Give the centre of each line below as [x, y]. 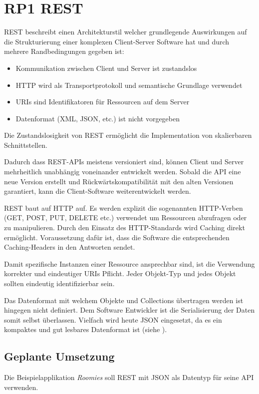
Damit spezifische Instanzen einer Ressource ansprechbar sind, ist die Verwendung [129, 263]
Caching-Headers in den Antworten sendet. [70, 247]
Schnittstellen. [26, 145]
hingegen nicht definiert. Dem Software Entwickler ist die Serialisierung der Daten [129, 310]
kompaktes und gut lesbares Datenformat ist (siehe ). [86, 329]
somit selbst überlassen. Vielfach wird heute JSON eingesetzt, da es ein [113, 319]
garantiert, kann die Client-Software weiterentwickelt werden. [98, 191]
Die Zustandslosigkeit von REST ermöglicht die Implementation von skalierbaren [128, 135]
